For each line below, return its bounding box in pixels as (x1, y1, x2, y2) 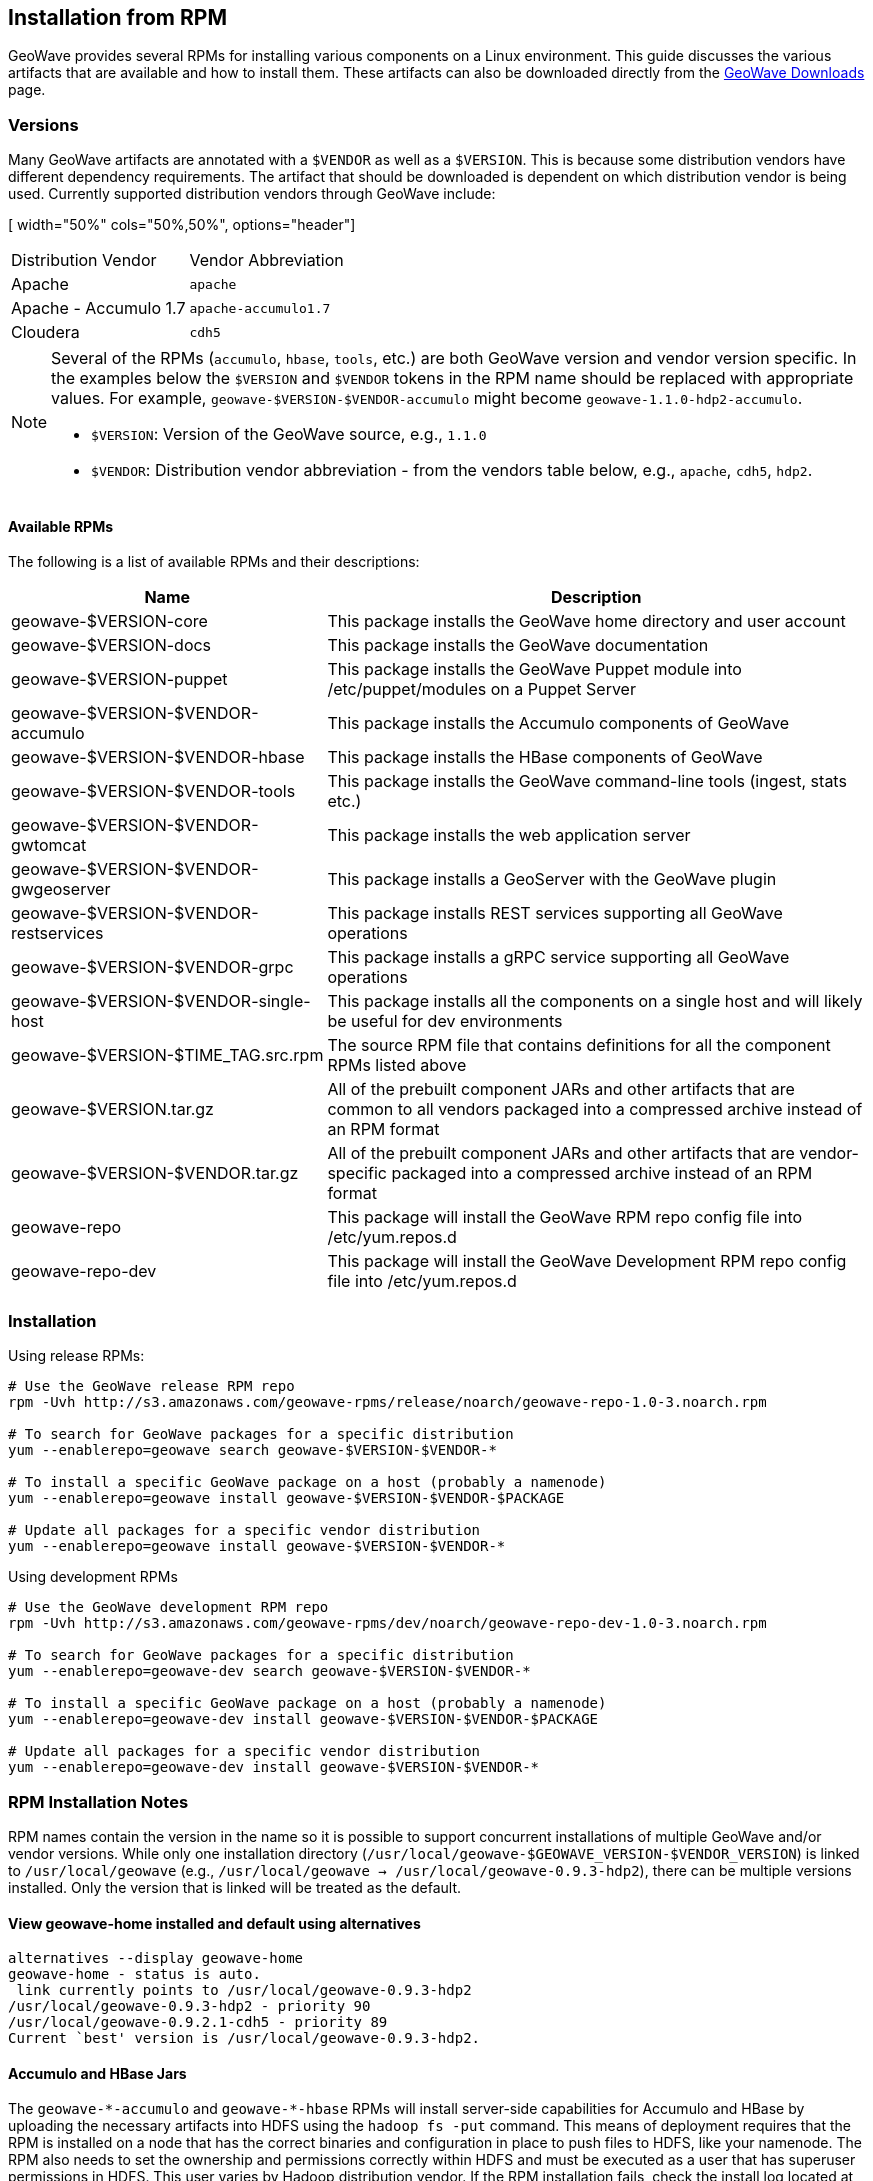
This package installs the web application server (327, 825, 691, 846)
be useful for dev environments (327, 1011, 563, 1032)
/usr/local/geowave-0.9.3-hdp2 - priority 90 (8, 1998, 371, 2015)
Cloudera (11, 322, 80, 343)
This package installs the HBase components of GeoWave (327, 747, 763, 768)
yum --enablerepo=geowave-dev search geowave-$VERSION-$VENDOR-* (8, 1663, 531, 1680)
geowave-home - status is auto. (8, 1966, 261, 1983)
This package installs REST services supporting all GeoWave (327, 903, 783, 924)
